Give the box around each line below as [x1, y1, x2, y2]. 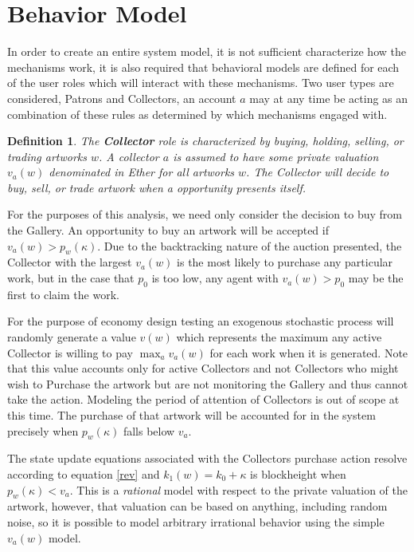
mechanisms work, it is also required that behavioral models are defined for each [7, 58, 400, 75]
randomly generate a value [7, 329, 136, 345]
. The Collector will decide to [246, 164, 389, 180]
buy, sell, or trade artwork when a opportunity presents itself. [7, 179, 307, 195]
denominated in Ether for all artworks [49, 164, 235, 180]
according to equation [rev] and [7, 465, 160, 482]
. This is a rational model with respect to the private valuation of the [69, 481, 408, 498]
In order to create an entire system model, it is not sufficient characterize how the [7, 43, 406, 60]
